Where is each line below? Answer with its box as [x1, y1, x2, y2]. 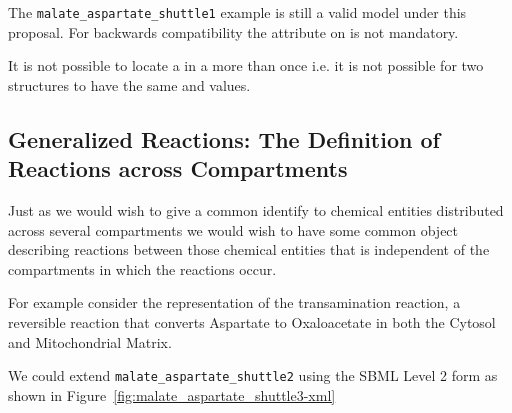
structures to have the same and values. [8, 74, 251, 95]
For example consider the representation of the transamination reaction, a [8, 292, 461, 313]
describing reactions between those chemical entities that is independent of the [8, 239, 490, 260]
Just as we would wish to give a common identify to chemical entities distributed [8, 200, 504, 221]
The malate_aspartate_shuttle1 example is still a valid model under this [8, 2, 467, 22]
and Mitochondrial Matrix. [8, 331, 172, 352]
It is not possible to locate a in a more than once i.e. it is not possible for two [8, 55, 484, 76]
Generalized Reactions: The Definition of [8, 123, 440, 154]
